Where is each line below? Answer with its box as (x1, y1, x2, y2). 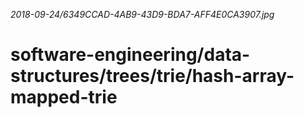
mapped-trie (10, 86, 118, 109)
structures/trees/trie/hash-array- (10, 65, 295, 88)
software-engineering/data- (10, 44, 251, 66)
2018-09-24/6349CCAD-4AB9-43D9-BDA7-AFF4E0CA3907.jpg (10, 9, 275, 20)
